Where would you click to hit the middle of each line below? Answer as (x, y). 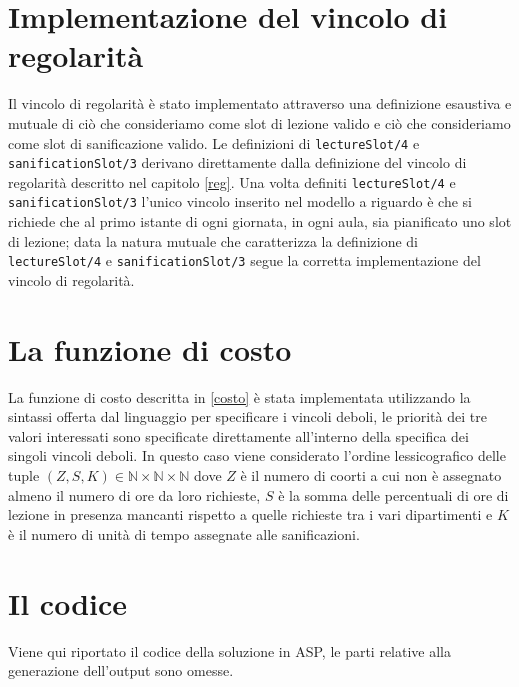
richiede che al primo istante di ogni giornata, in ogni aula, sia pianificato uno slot (260, 221)
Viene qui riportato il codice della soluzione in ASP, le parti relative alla (230, 650)
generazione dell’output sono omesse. (121, 670)
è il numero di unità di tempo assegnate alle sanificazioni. (184, 533)
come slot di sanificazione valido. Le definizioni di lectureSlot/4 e (214, 142)
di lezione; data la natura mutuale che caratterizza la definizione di (213, 240)
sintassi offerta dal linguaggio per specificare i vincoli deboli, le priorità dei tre (247, 416)
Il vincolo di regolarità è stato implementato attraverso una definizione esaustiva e (260, 103)
